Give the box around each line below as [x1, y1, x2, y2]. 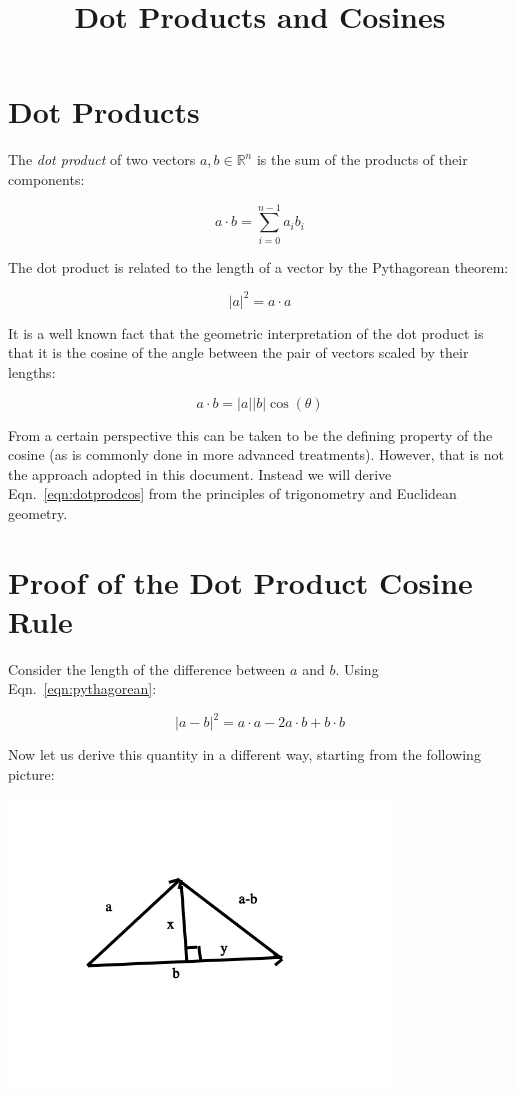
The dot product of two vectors [8, 149, 196, 170]
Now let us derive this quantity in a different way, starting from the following [8, 744, 481, 765]
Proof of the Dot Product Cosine [8, 561, 473, 602]
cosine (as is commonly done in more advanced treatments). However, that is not [8, 444, 504, 465]
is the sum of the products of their [256, 149, 468, 170]
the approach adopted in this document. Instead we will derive [8, 463, 392, 484]
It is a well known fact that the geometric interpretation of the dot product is [8, 322, 484, 343]
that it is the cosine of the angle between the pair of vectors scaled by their [8, 342, 469, 363]
